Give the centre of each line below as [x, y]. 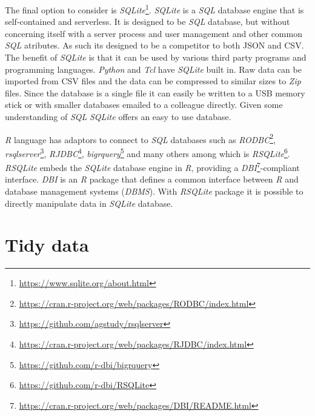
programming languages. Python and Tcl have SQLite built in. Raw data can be [153, 69]
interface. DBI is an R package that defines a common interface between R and [152, 179]
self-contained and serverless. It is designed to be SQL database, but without [148, 22]
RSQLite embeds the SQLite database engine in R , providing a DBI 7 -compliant [152, 166]
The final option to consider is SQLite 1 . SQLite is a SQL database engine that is [154, 9]
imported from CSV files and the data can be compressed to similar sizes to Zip [153, 81]
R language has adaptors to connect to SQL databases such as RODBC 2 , [140, 138]
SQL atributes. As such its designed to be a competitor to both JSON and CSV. [154, 45]
